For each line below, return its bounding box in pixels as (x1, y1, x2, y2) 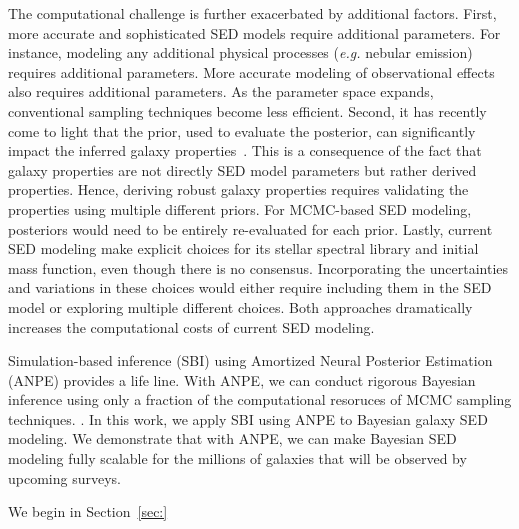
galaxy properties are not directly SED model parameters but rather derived (8, 159, 477, 180)
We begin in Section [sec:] (8, 501, 168, 522)
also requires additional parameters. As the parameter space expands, (8, 81, 434, 102)
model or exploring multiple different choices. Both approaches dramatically (8, 296, 473, 317)
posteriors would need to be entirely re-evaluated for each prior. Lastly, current (8, 218, 493, 239)
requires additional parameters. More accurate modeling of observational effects (8, 61, 495, 82)
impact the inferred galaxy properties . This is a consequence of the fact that (8, 140, 482, 161)
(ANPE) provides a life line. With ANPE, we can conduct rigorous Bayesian (8, 369, 476, 390)
